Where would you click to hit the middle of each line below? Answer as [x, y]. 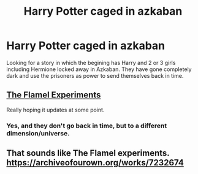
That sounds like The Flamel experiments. [88, 153]
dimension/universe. [38, 133]
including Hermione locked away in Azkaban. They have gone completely [99, 69]
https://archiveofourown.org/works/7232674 [95, 163]
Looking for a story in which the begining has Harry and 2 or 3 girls [91, 62]
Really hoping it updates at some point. [55, 110]
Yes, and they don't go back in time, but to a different [87, 126]
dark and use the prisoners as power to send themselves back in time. [95, 75]
